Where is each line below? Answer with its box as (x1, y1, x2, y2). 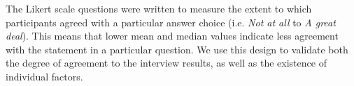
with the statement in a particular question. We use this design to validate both (6, 42, 348, 56)
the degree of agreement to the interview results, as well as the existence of (6, 55, 327, 70)
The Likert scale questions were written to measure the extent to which (6, 1, 312, 15)
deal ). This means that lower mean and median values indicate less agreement (6, 28, 339, 43)
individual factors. (6, 69, 83, 83)
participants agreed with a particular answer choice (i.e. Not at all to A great (6, 15, 336, 29)
